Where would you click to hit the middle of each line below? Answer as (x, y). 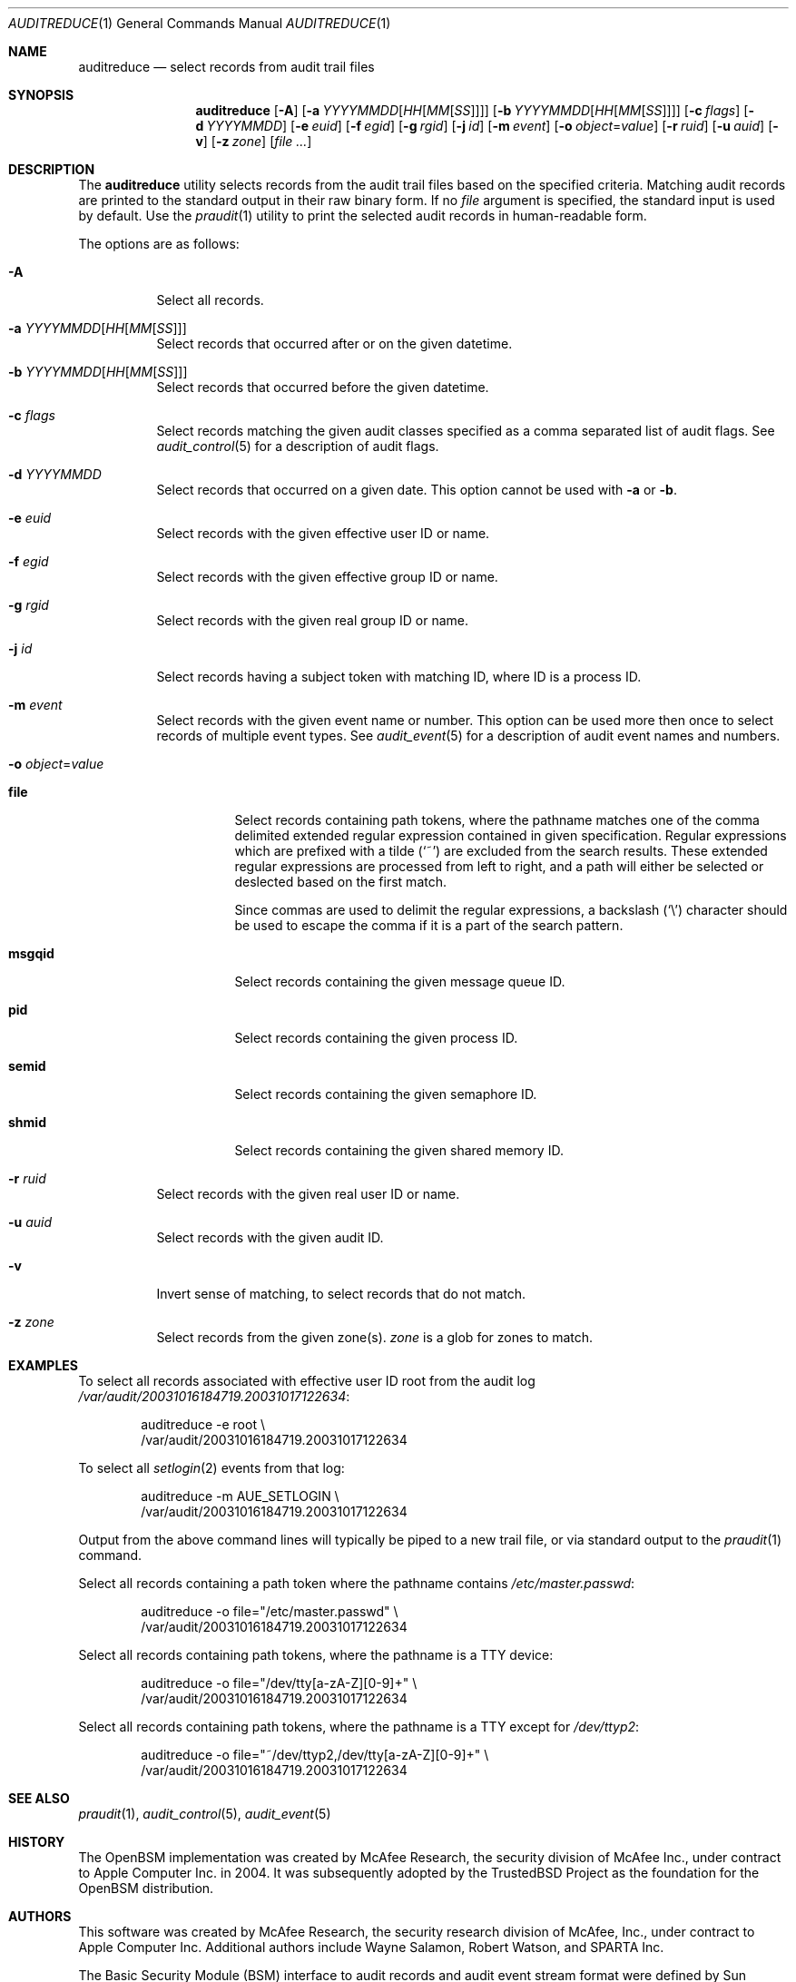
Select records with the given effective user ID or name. (323, 533)
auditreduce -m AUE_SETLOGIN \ (240, 1496)
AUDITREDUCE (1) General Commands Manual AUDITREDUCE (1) (200, 23)
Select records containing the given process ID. (376, 1038)
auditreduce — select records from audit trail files (226, 67)
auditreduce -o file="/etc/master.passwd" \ (270, 1611)
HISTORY (37, 1842)
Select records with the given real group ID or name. (313, 620)
